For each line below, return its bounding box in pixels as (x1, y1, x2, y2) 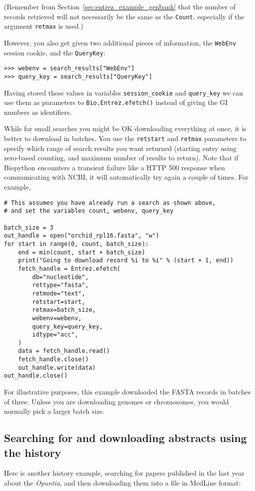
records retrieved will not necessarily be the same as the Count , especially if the (4, 11, 245, 21)
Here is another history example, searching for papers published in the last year (4, 468, 245, 478)
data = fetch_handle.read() (18, 347, 110, 355)
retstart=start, (32, 298, 85, 305)
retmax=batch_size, (32, 306, 96, 314)
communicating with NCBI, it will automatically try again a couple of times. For (4, 172, 249, 182)
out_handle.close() (4, 372, 68, 380)
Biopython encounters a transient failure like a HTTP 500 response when (4, 162, 225, 172)
